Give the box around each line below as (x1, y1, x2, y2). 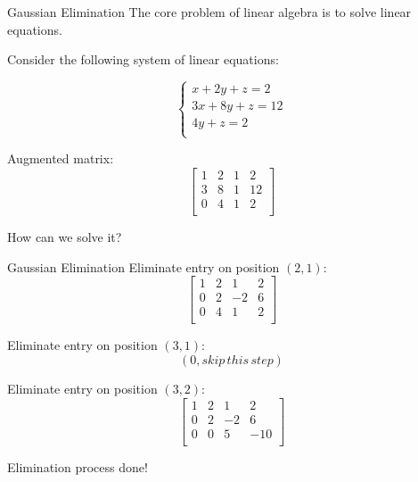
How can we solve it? (7, 228, 122, 246)
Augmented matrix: (7, 149, 114, 168)
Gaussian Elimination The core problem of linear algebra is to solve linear (7, 3, 412, 21)
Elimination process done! (7, 457, 148, 476)
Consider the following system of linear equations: (7, 50, 279, 69)
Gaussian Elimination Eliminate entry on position (7, 257, 280, 276)
